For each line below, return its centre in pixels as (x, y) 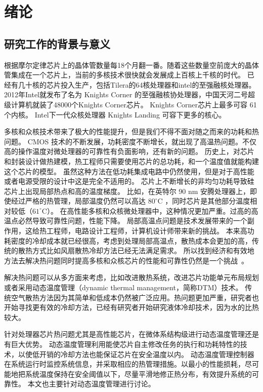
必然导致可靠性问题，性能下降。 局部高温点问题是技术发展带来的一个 (133, 221)
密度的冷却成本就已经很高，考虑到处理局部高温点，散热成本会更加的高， (131, 240)
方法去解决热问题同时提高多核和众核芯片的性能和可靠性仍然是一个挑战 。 (126, 260)
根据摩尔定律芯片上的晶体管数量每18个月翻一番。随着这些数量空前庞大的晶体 (131, 65)
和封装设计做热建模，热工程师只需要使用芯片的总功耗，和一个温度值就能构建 (131, 161)
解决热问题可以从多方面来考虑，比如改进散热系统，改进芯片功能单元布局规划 (131, 277)
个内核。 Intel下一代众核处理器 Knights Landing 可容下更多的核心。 (115, 114)
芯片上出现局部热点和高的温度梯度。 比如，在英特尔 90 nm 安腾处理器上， (127, 191)
